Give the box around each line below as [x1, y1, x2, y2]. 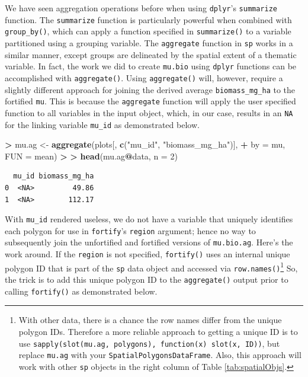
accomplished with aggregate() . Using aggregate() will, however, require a [5, 71, 283, 84]
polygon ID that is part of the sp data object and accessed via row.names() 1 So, [5, 260, 298, 274]
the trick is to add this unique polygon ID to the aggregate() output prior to [5, 273, 288, 286]
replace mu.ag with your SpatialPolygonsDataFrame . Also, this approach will [18, 349, 301, 361]
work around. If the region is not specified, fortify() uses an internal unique [5, 248, 290, 260]
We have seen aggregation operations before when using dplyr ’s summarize [5, 2, 277, 14]
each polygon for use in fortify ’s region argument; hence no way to [5, 224, 256, 237]
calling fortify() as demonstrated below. [5, 285, 158, 297]
